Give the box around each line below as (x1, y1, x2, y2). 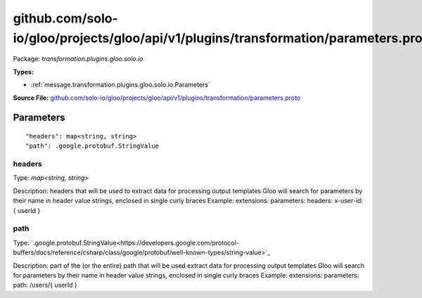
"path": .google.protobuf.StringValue (25, 142, 160, 150)
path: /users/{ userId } (13, 281, 77, 290)
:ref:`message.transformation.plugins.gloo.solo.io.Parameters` (30, 81, 210, 89)
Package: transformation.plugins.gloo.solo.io (13, 55, 143, 63)
